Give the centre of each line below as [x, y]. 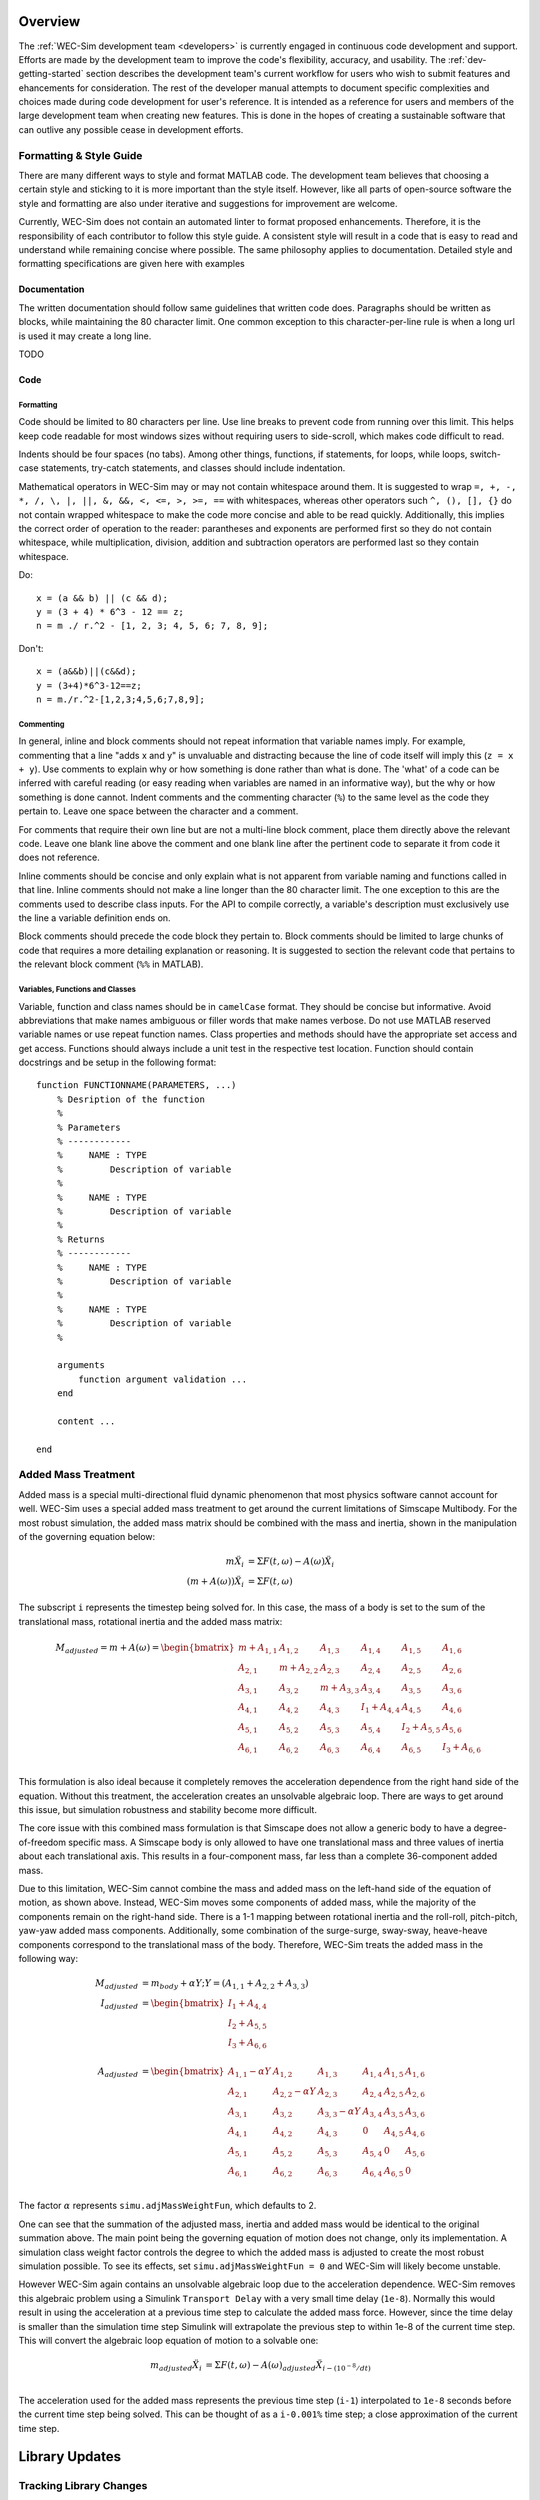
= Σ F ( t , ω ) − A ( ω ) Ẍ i [291, 1562]
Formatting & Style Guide [80, 155]
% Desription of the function [130, 1099]
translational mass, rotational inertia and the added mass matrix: [150, 1621]
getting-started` [51, 74]
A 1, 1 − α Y [249, 2072]
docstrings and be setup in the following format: [117, 1062]
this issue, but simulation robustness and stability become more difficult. [167, 1810]
